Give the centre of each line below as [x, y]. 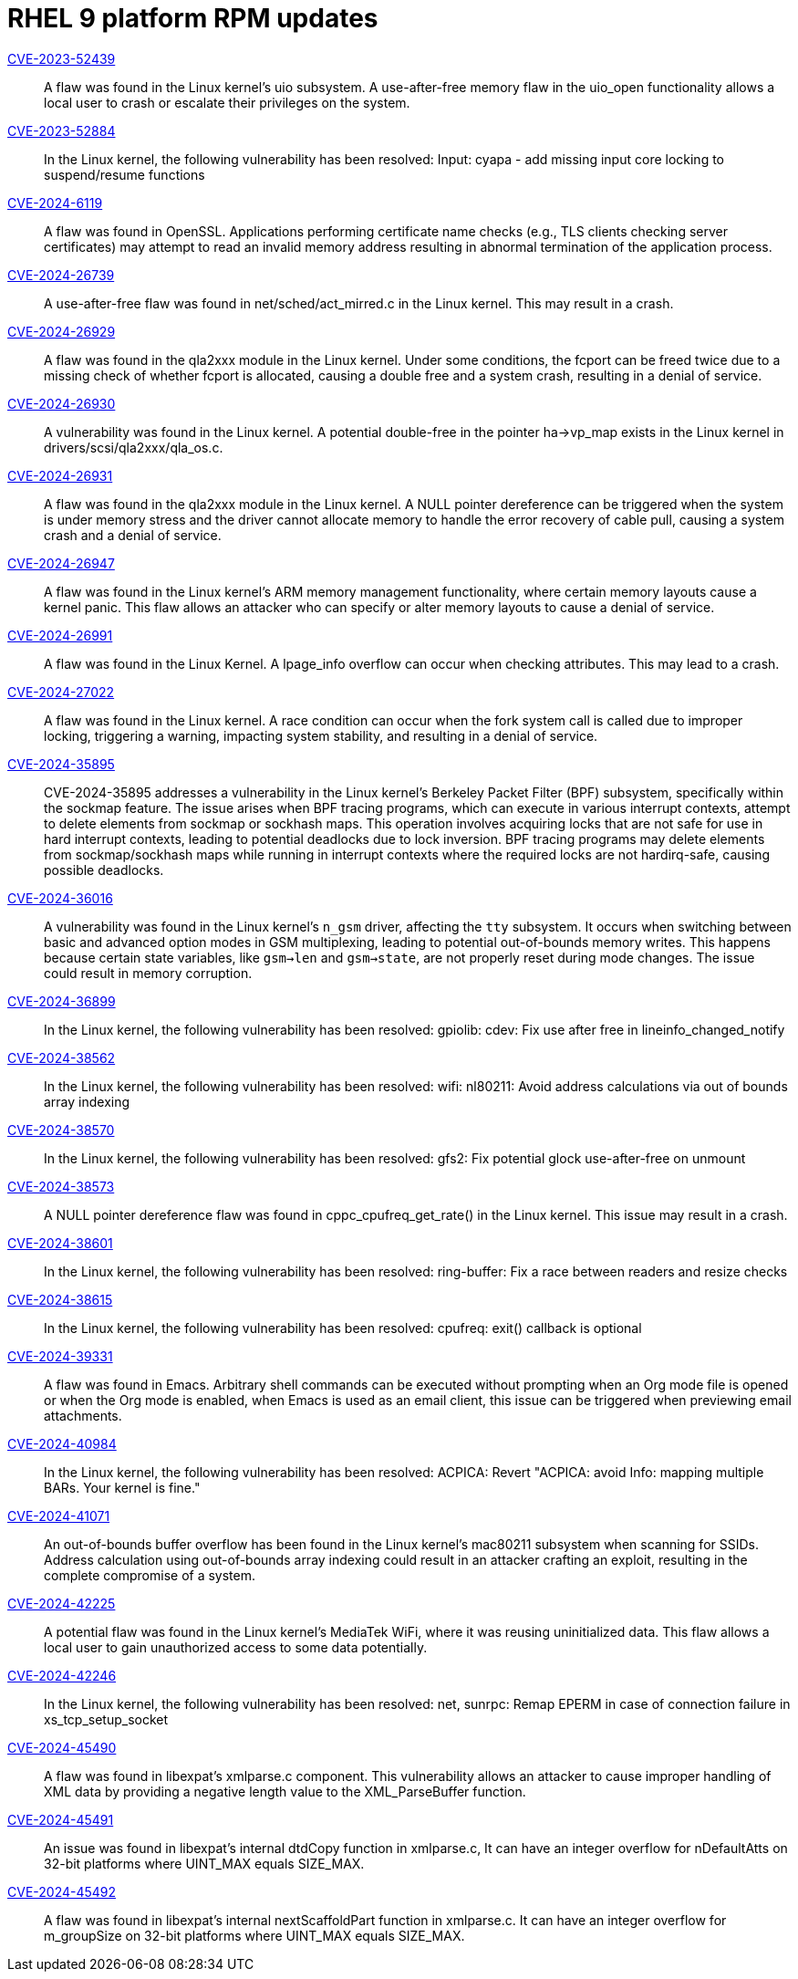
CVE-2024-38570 [61, 1130]
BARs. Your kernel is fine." [122, 1487]
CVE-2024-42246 [62, 1675]
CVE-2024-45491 [61, 1819]
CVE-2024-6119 [55, 203]
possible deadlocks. [104, 870]
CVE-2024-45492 [62, 1891]
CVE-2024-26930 [62, 403]
